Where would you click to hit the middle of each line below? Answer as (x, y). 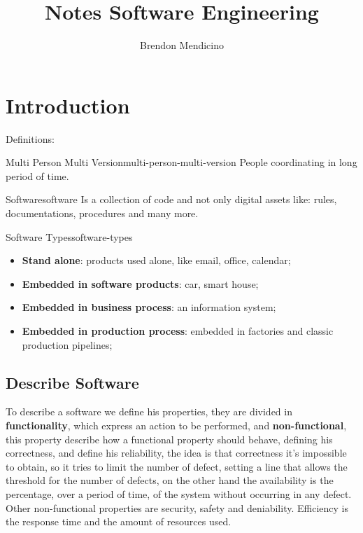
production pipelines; (67, 344)
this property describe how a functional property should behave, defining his (169, 439)
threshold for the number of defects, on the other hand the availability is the (170, 480)
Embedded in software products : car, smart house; (140, 283)
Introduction (68, 105)
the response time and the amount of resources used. (119, 521)
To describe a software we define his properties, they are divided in (149, 411)
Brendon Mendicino (182, 45)
